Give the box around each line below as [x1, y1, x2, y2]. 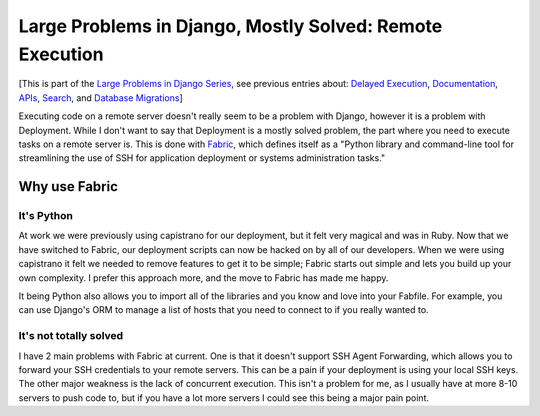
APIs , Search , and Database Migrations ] [18, 91, 184, 104]
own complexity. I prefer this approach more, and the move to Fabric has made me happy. [18, 271, 389, 284]
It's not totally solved [18, 329, 124, 343]
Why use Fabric [18, 178, 119, 195]
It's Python [18, 209, 74, 223]
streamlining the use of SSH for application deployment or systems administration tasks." [18, 152, 386, 164]
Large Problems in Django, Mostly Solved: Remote [18, 15, 443, 37]
